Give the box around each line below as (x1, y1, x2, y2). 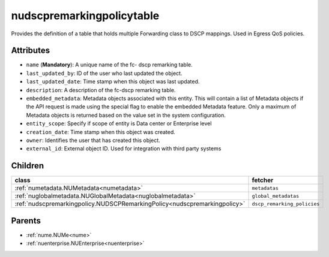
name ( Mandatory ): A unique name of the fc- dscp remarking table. (26, 61, 193, 68)
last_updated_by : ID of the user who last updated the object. (26, 69, 183, 77)
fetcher (252, 176, 274, 185)
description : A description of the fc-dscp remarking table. (26, 86, 176, 93)
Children (11, 161, 44, 171)
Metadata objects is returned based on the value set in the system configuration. (26, 111, 226, 119)
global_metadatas (252, 192, 300, 199)
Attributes (11, 46, 50, 56)
